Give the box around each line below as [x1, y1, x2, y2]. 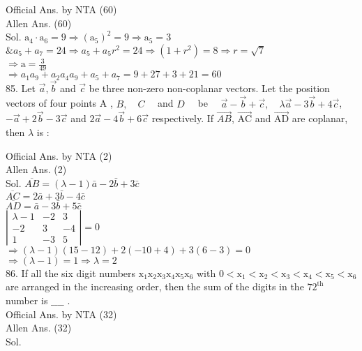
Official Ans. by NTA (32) [6, 306, 117, 321]
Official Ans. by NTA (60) [6, 2, 117, 16]
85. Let [6, 80, 36, 95]
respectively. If [151, 111, 214, 126]
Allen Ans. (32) [6, 320, 72, 335]
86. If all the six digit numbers [6, 265, 136, 280]
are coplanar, [292, 111, 348, 126]
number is [6, 293, 48, 308]
